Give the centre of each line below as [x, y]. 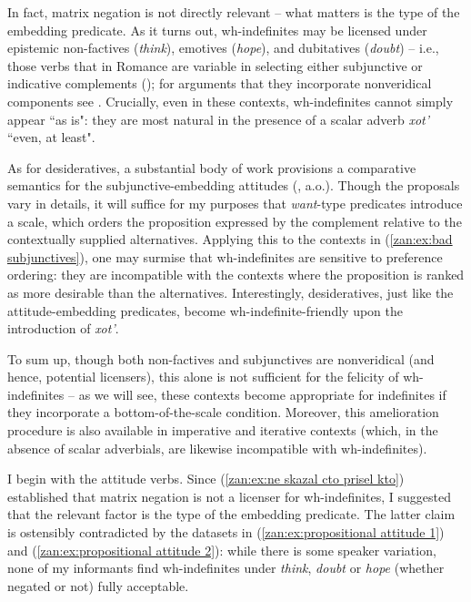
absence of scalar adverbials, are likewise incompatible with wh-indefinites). [217, 448]
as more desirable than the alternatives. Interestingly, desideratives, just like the [230, 292]
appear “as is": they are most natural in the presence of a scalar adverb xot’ [218, 119]
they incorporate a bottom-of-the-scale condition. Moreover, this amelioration [223, 412]
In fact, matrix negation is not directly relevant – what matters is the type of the [234, 12]
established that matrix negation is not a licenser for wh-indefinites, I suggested [229, 496]
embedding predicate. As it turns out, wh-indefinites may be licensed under [217, 30]
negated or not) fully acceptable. [98, 585]
